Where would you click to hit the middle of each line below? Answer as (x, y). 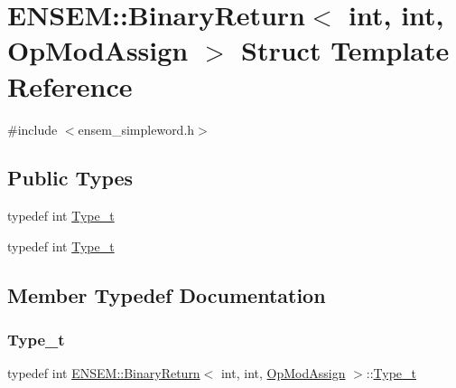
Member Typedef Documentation (167, 294)
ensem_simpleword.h (136, 129)
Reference (70, 85)
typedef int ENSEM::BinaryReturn (104, 373)
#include (33, 129)
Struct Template (345, 50)
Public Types (70, 178)
